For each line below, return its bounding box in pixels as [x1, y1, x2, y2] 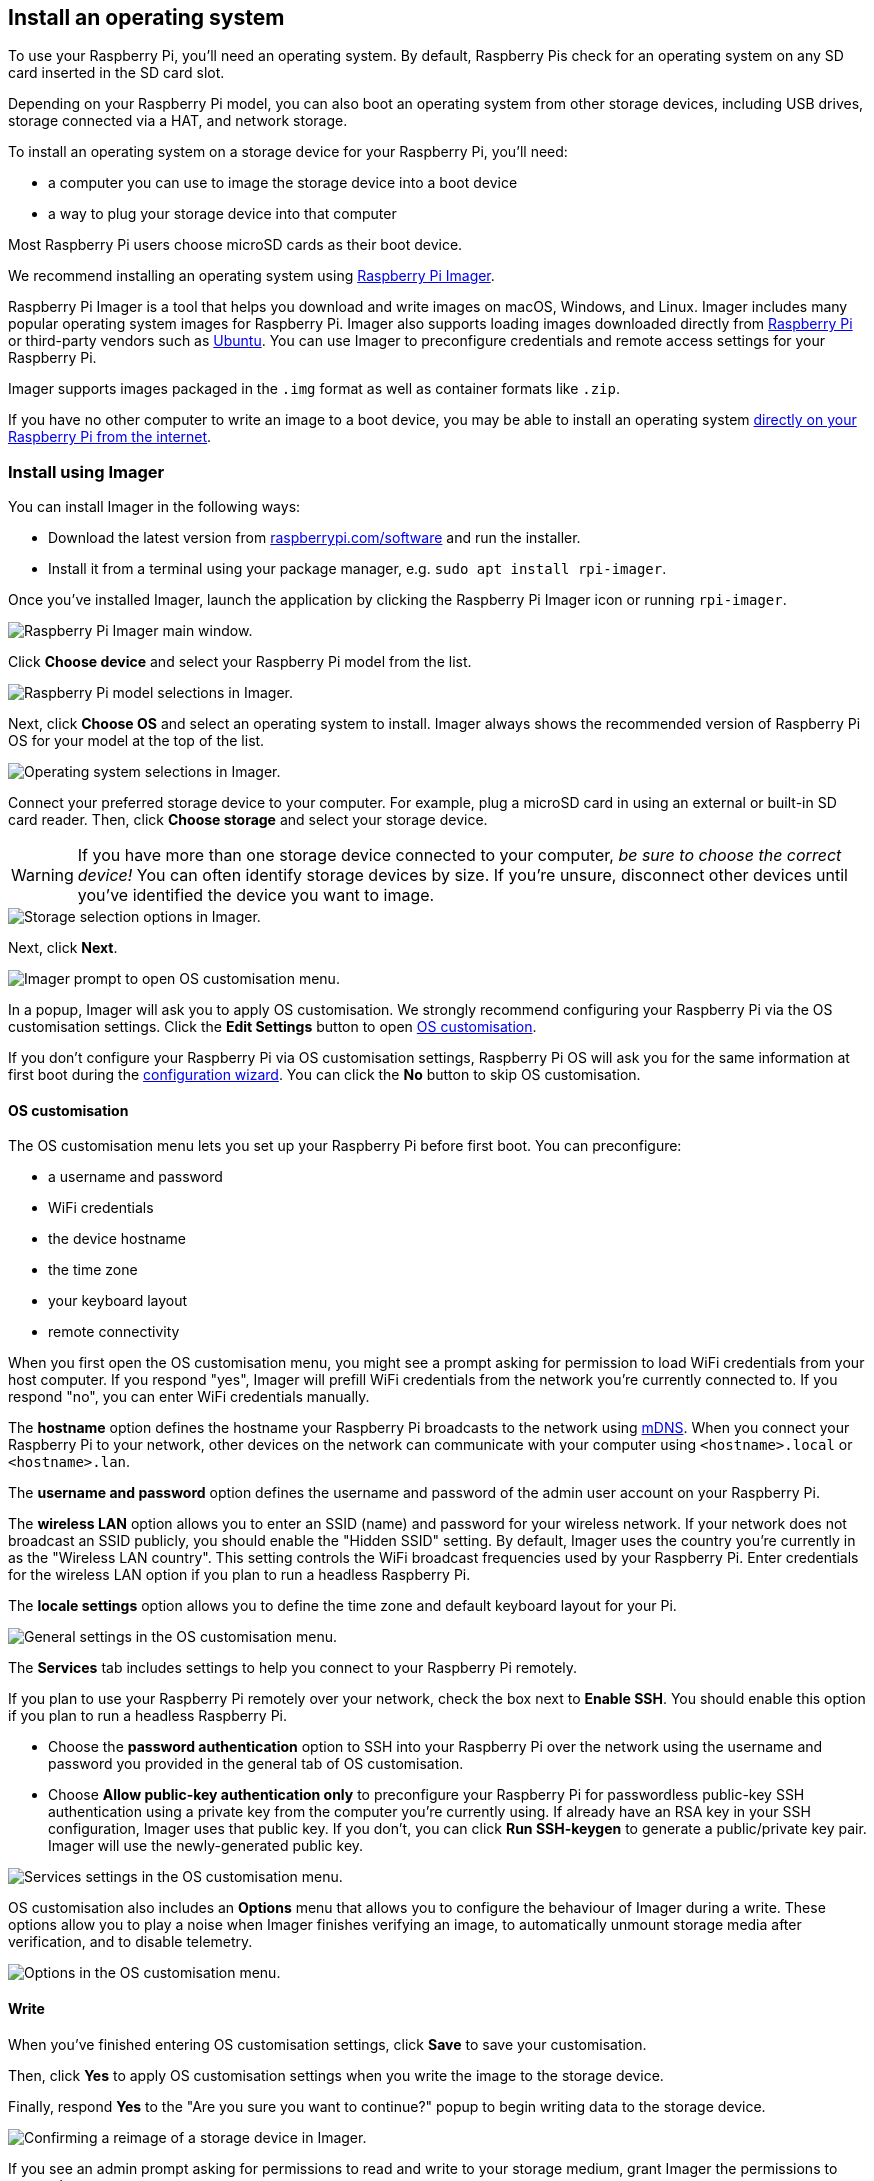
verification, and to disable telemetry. [8, 1933, 253, 1951]
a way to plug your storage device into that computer [48, 205, 397, 223]
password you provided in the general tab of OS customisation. [48, 1755, 464, 1773]
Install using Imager [8, 461, 165, 482]
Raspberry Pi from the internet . [8, 428, 212, 446]
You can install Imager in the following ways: [8, 498, 301, 516]
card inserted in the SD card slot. [8, 64, 225, 82]
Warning [11, 865, 74, 886]
